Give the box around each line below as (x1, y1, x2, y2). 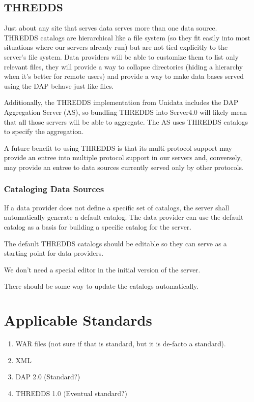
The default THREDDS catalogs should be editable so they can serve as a (4, 238, 227, 248)
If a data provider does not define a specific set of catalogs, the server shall (4, 202, 229, 212)
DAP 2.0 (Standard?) (15, 371, 80, 382)
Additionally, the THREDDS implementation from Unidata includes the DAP (4, 97, 238, 107)
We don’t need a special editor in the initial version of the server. (4, 264, 200, 274)
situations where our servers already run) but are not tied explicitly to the (4, 42, 228, 52)
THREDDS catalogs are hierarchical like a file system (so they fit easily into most (4, 32, 251, 42)
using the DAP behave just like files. (4, 80, 114, 91)
